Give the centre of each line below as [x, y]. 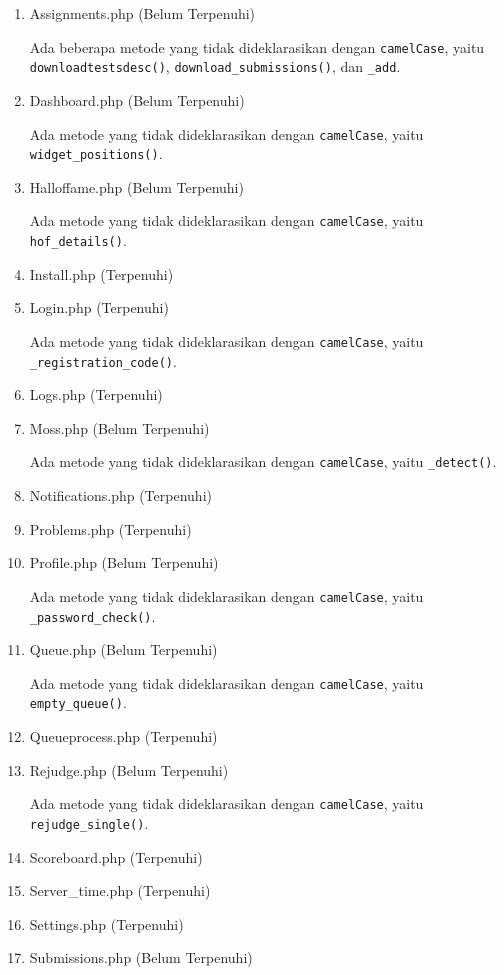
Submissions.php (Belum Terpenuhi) [141, 957]
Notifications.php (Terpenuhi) [120, 495]
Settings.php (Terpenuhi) [106, 923]
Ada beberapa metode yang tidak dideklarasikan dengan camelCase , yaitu [257, 46]
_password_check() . [92, 615]
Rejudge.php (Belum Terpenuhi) [129, 769]
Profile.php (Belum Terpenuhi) [124, 562]
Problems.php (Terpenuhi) [110, 528]
